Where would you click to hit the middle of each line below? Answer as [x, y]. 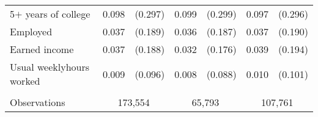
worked [25, 81]
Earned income [42, 49]
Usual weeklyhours [50, 67]
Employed [31, 31]
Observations [38, 102]
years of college [58, 14]
